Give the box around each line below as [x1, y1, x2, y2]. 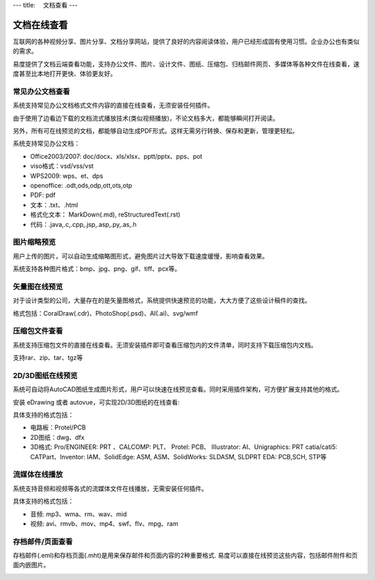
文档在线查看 [12, 19, 68, 31]
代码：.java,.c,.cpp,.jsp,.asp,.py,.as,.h [30, 220, 137, 228]
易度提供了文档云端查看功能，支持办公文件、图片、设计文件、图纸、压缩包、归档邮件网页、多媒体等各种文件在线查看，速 [12, 60, 360, 68]
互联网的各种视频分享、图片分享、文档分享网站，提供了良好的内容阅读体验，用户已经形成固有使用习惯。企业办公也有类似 [12, 37, 360, 45]
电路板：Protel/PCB [30, 423, 86, 432]
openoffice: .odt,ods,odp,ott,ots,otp [30, 181, 133, 189]
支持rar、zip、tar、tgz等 [12, 354, 83, 362]
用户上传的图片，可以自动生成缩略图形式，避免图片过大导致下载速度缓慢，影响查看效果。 [12, 252, 269, 260]
